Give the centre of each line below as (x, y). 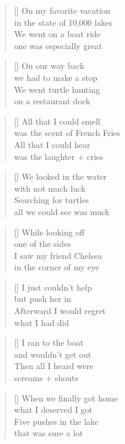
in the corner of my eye (57, 267)
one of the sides (42, 244)
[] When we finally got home (66, 398)
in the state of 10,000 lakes (63, 22)
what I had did (42, 322)
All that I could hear (52, 144)
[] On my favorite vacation (62, 10)
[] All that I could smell (57, 121)
